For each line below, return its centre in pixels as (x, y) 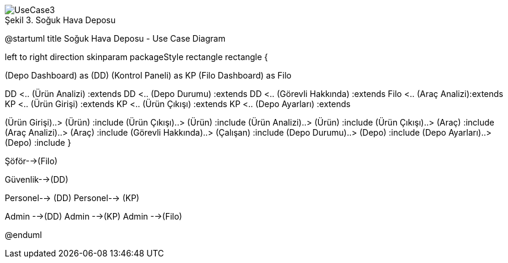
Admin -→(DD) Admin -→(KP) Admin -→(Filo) (94, 216)
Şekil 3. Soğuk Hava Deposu (60, 20)
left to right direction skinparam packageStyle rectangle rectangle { (137, 57)
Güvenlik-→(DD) (37, 179)
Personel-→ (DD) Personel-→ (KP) (72, 198)
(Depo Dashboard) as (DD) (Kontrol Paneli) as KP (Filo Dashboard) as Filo (148, 75)
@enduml (23, 235)
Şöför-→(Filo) (31, 161)
